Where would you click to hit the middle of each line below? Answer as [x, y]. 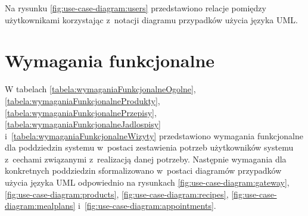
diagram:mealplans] [40, 206]
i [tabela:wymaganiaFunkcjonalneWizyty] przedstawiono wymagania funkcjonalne [154, 135]
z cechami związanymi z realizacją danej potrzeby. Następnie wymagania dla [146, 159]
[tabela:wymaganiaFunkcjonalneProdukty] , [83, 100]
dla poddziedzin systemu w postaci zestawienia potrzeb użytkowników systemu [149, 147]
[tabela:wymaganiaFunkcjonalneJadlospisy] [83, 124]
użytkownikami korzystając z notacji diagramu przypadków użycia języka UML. [151, 19]
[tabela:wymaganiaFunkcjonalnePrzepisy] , [81, 112]
